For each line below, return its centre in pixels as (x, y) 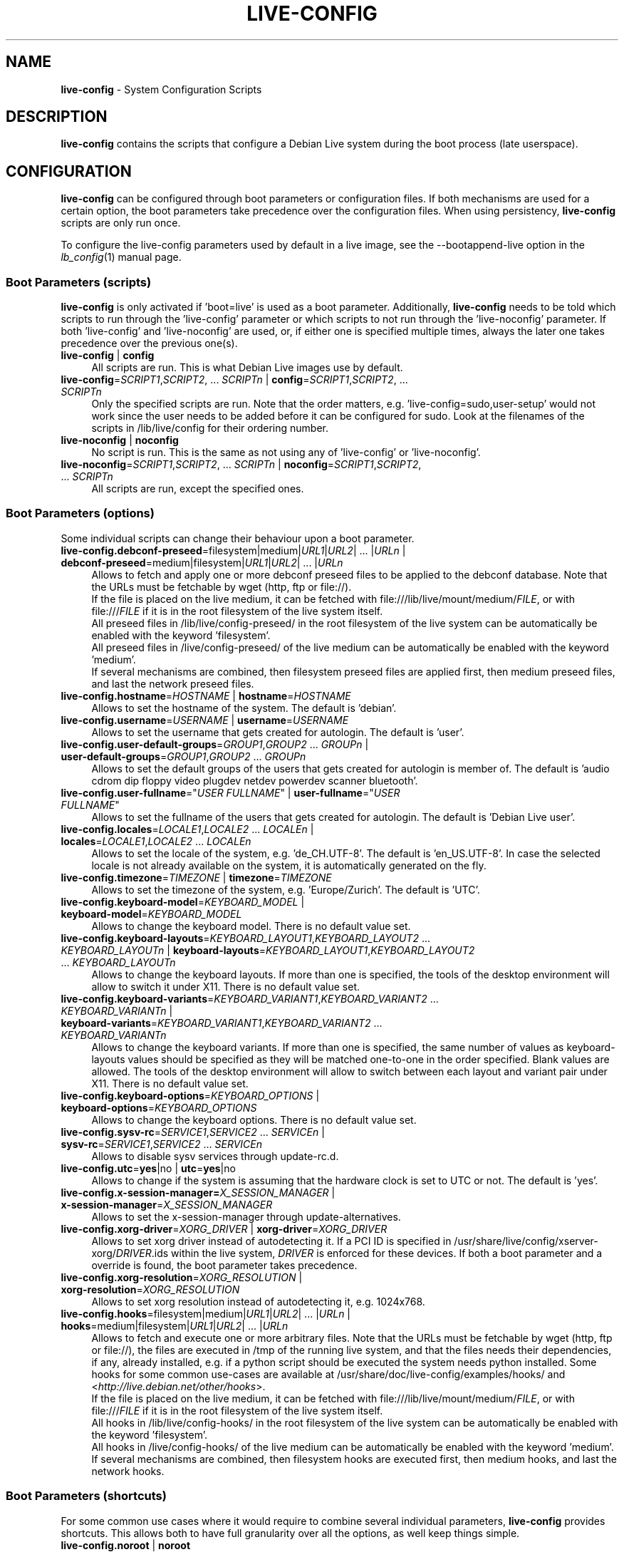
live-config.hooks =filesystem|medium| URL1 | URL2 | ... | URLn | (206, 1313)
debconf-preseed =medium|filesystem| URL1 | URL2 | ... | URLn (202, 562)
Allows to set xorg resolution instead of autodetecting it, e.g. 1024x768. (258, 1301)
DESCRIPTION (57, 117)
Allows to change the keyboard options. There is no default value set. (254, 1119)
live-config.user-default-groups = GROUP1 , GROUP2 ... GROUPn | (215, 744)
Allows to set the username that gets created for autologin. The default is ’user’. (278, 732)
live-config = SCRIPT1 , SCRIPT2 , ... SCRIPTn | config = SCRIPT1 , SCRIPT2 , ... (234, 380)
